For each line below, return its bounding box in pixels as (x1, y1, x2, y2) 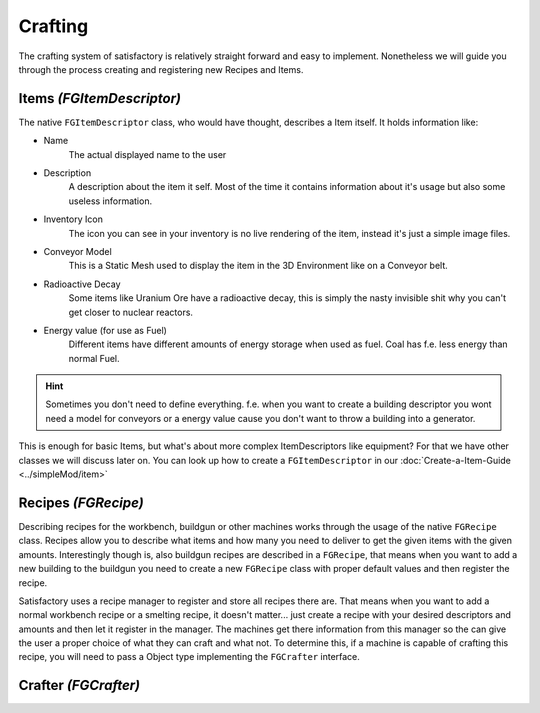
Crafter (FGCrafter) (18, 677, 140, 694)
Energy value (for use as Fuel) (43, 324, 167, 336)
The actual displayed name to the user (68, 148, 227, 160)
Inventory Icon (43, 213, 104, 225)
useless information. (68, 195, 153, 207)
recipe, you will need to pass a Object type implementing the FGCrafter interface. (18, 651, 360, 663)
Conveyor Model (43, 245, 112, 257)
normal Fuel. (68, 352, 120, 364)
